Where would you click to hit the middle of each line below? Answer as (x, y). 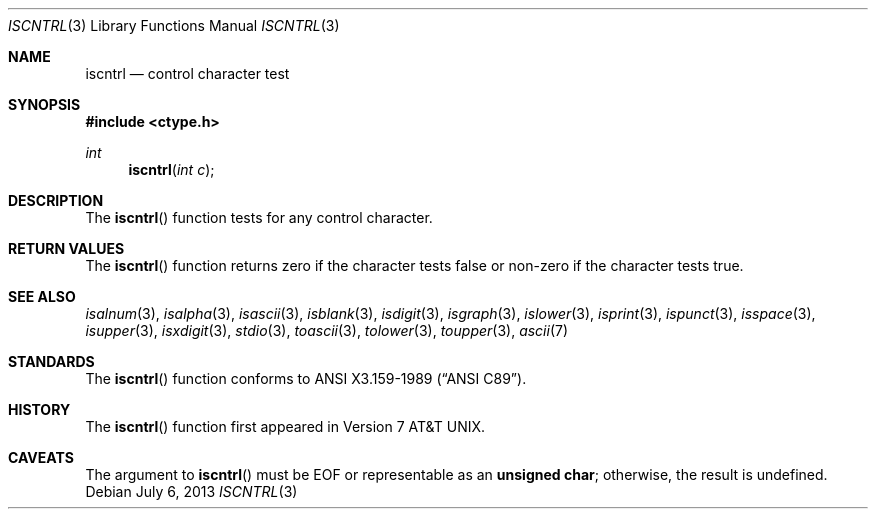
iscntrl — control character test (187, 73)
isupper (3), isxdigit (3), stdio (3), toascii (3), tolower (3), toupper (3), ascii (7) (327, 330)
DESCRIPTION (56, 200)
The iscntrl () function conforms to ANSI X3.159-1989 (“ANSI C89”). (306, 378)
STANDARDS (51, 361)
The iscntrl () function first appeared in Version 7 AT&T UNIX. (285, 426)
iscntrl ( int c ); (171, 169)
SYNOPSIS (44, 104)
